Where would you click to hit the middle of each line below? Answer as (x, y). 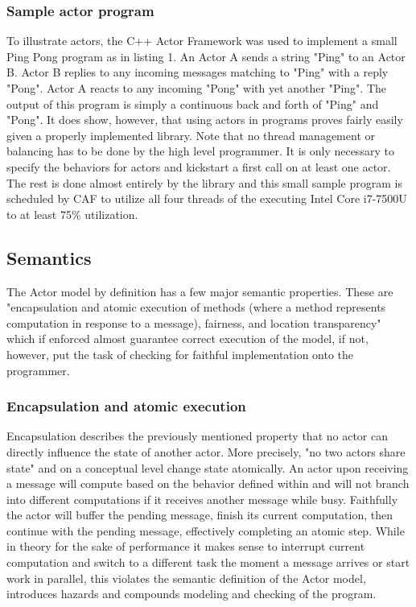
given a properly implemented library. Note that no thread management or (191, 135)
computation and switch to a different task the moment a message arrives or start (208, 562)
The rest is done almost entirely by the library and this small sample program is (204, 182)
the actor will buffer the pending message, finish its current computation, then (200, 515)
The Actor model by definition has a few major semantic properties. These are (200, 291)
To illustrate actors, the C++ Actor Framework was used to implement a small (202, 41)
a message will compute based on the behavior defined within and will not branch (208, 483)
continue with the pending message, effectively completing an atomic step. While (206, 530)
